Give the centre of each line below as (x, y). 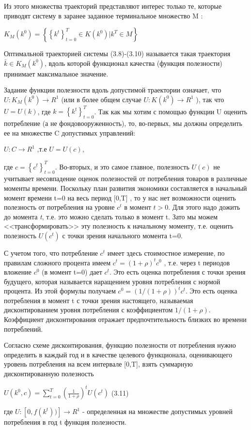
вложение (18, 272)
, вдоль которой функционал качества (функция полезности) (133, 63)
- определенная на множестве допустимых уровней (157, 411)
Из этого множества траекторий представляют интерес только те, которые (113, 6)
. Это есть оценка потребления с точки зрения (177, 272)
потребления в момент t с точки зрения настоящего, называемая (99, 300)
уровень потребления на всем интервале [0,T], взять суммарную (98, 364)
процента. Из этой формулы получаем (60, 291)
